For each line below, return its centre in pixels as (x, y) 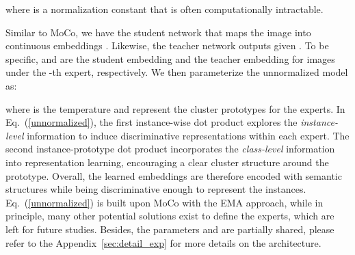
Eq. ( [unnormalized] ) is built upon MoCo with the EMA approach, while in (165, 202)
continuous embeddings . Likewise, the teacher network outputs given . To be (167, 45)
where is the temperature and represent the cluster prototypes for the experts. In (175, 108)
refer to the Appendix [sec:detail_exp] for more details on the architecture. (163, 242)
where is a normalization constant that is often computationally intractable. (165, 9)
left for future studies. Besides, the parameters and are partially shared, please (170, 229)
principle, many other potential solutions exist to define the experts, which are (170, 216)
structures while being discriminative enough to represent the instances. (156, 189)
